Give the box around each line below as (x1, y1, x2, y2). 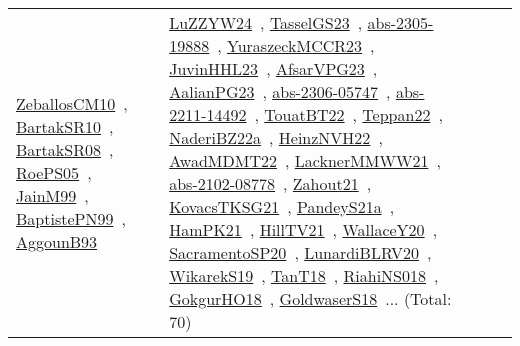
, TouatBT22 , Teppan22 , (254, 103, 443, 126)
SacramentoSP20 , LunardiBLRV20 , (169, 241, 432, 264)
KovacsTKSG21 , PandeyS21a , (169, 195, 395, 218)
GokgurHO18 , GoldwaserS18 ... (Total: (169, 287, 452, 310)
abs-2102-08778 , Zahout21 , (169, 172, 372, 195)
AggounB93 (16, 229, 98, 253)
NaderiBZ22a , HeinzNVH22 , (169, 126, 383, 149)
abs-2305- (367, 11, 434, 34)
